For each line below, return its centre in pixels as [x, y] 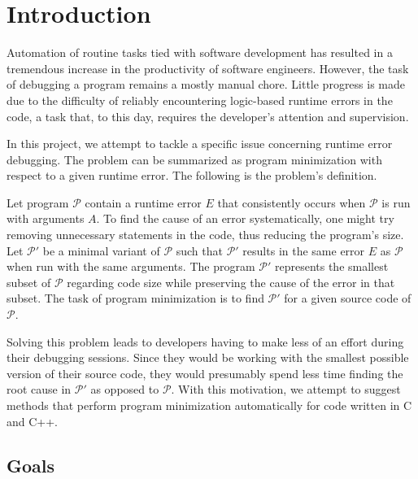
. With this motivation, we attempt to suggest [286, 389]
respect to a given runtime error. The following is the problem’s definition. [192, 175]
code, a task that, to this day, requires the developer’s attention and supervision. [208, 116]
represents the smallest [331, 266]
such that [199, 250]
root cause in [39, 389]
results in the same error [304, 250]
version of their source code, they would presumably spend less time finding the [205, 373]
